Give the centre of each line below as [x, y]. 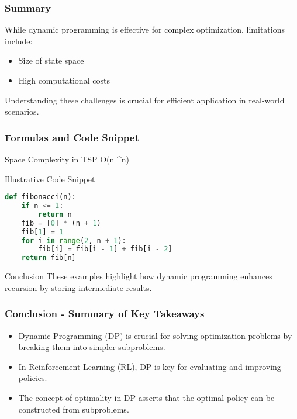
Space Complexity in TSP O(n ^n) [67, 159]
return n [55, 214]
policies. [33, 378]
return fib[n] [49, 258]
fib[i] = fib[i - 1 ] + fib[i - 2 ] [105, 249]
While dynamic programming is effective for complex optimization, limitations [145, 30]
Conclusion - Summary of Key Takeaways [105, 314]
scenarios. [22, 111]
